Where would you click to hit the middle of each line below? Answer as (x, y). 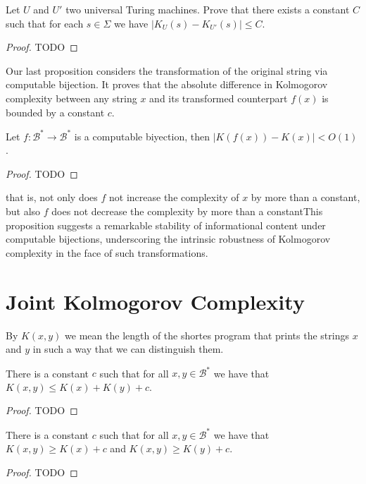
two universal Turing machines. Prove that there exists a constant (208, 9)
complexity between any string (71, 98)
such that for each (45, 23)
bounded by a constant (55, 112)
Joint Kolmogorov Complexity (155, 301)
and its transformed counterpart (219, 98)
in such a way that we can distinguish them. (128, 349)
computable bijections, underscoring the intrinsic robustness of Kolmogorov (168, 239)
